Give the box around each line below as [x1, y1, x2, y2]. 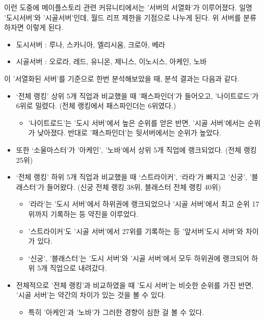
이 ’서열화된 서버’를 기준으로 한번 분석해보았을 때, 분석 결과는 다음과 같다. [4, 73, 240, 83]
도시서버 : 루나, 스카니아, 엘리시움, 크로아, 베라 [16, 39, 165, 49]
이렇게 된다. [26, 22, 64, 33]
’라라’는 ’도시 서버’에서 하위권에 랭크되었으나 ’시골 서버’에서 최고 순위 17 [28, 198, 259, 209]
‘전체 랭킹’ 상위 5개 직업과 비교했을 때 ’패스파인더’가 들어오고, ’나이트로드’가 [16, 90, 259, 101]
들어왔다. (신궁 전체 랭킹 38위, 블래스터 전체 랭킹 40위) [46, 181, 221, 192]
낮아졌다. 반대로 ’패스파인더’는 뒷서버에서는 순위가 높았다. [37, 127, 222, 138]
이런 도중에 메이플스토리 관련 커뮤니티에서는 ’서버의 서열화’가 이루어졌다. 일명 [4, 2, 252, 12]
